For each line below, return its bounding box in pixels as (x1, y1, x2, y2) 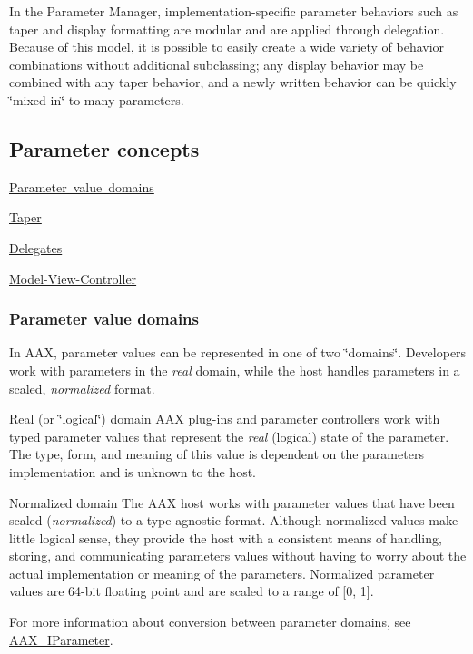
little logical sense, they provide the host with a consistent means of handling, (9, 528, 442, 547)
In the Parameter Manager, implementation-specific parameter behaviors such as (9, 2, 458, 20)
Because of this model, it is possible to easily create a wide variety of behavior (9, 37, 445, 56)
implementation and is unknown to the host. (9, 462, 257, 481)
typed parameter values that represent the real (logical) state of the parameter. (9, 426, 449, 445)
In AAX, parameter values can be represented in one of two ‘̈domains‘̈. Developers (9, 343, 467, 362)
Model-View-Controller (9, 268, 137, 288)
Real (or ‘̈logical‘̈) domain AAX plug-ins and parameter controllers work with (9, 409, 440, 428)
